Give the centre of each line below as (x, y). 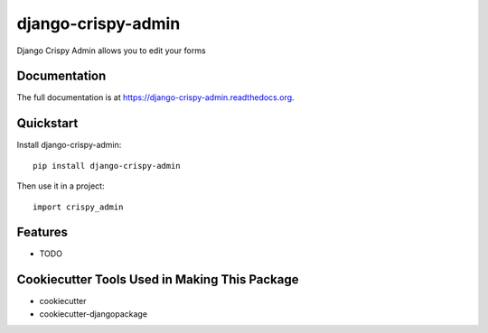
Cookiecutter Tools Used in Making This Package (158, 280)
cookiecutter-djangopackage (94, 314)
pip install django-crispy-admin (107, 166)
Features (42, 232)
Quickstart (47, 123)
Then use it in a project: (61, 186)
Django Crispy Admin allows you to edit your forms (112, 51)
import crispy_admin (78, 207)
